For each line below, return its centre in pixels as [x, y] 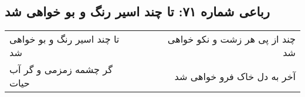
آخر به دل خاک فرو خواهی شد [235, 76]
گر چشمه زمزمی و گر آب [61, 70]
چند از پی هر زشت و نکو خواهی [231, 39]
